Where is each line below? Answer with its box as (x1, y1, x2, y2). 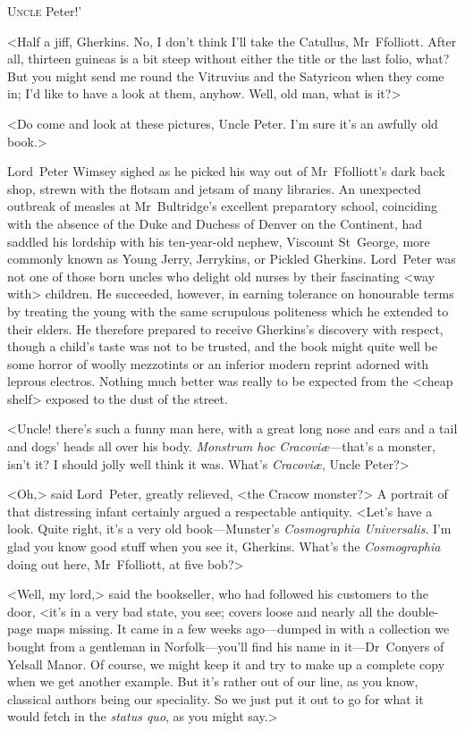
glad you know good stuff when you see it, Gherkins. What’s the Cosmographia (7, 537, 441, 556)
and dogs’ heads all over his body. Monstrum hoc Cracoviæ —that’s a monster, (7, 437, 435, 456)
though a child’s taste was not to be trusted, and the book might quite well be (7, 337, 438, 356)
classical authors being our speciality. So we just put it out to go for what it (7, 689, 424, 708)
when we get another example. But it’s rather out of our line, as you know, (7, 672, 418, 691)
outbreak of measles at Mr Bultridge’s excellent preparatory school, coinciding (7, 197, 438, 215)
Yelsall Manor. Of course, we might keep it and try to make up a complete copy (7, 654, 445, 673)
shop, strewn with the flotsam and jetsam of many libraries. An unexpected (7, 179, 421, 197)
